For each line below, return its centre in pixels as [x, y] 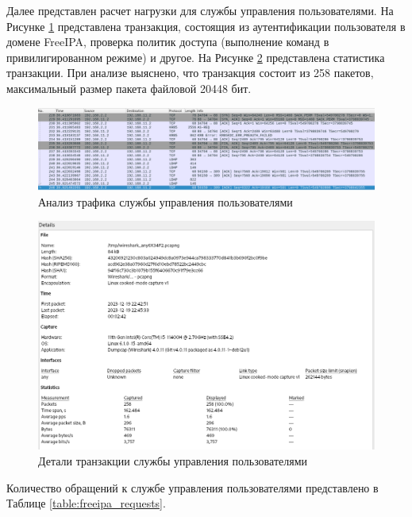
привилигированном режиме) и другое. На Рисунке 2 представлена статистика [196, 57]
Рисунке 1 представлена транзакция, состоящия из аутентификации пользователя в [206, 26]
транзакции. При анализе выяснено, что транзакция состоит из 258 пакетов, [190, 73]
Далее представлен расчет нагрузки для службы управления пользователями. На [200, 10]
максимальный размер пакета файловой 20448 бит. [129, 88]
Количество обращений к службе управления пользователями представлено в [193, 487]
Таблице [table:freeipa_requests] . [86, 503]
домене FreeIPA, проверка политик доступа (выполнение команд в [168, 42]
